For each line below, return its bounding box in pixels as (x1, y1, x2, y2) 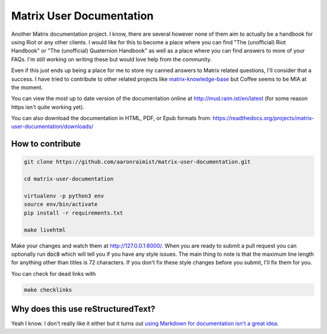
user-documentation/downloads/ (11, 123, 94, 130)
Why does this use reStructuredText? (11, 304, 156, 315)
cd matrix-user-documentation (24, 176, 114, 182)
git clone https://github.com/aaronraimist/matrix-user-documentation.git (24, 158, 251, 165)
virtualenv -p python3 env (24, 193, 104, 199)
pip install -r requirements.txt (24, 209, 124, 216)
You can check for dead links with (11, 270, 96, 277)
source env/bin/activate (24, 201, 98, 208)
